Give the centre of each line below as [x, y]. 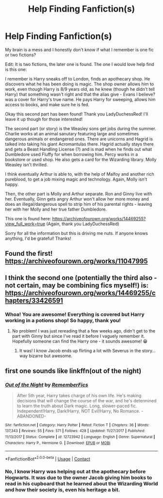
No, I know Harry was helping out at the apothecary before [75, 471]
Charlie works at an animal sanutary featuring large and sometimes [72, 133]
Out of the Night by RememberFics [47, 385]
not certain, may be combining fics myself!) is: [77, 285]
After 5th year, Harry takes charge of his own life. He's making [79, 395]
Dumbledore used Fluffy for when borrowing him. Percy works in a [72, 154]
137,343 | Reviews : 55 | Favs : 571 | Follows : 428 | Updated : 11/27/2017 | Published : [75, 431]
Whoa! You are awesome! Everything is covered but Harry [75, 314]
